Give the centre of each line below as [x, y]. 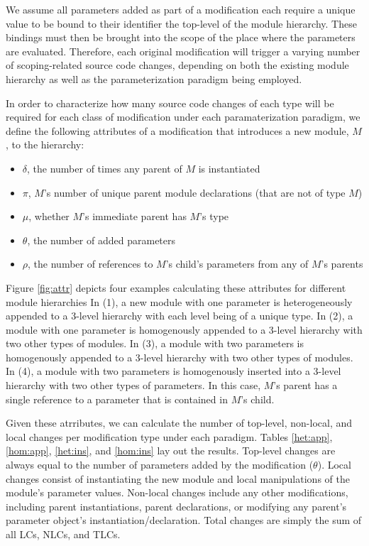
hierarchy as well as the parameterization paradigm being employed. [154, 78]
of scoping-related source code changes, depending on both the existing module [177, 65]
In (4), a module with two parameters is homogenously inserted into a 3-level [174, 371]
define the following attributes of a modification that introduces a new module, [177, 130]
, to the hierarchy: [45, 144]
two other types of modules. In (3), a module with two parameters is [155, 343]
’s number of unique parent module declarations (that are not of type [194, 192]
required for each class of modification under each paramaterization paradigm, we [183, 117]
